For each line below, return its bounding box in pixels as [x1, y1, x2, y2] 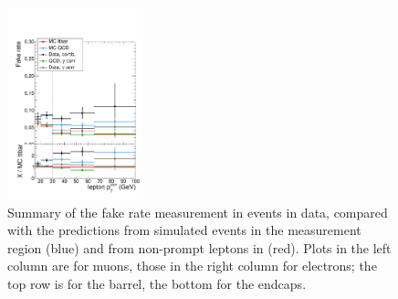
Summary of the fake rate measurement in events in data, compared [7, 202, 388, 221]
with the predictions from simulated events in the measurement [7, 220, 361, 240]
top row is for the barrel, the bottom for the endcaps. [7, 273, 307, 293]
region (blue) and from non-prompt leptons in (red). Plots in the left [7, 238, 392, 257]
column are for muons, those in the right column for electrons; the [7, 256, 377, 275]
